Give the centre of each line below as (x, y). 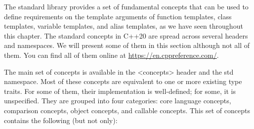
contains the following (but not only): (61, 120)
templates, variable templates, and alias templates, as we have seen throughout (124, 26)
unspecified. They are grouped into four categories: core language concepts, (118, 101)
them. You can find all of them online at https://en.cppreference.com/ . (111, 55)
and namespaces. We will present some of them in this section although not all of (127, 45)
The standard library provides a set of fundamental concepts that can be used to (126, 6)
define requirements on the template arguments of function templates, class (118, 16)
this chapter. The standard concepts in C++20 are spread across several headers (126, 35)
